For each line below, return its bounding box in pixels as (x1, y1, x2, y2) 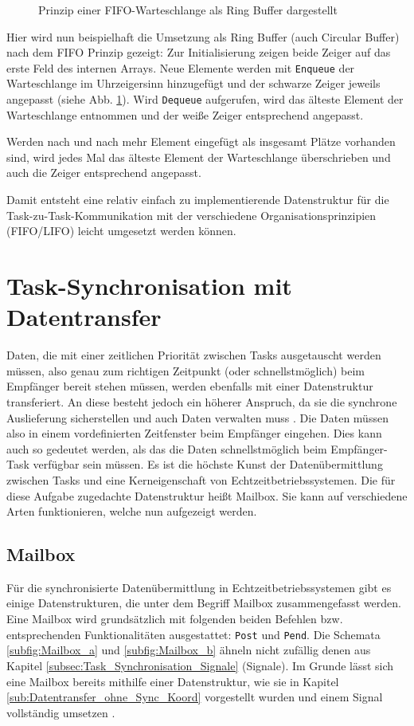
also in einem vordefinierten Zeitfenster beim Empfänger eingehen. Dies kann (6, 425, 382, 441)
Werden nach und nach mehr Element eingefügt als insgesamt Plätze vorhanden (6, 133, 396, 150)
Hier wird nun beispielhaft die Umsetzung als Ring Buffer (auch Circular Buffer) (6, 28, 400, 45)
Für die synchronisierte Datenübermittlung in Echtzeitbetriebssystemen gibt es (6, 579, 392, 595)
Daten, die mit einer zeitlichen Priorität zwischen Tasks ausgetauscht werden (6, 347, 381, 363)
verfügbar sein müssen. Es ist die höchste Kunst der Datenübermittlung (33, 456, 383, 473)
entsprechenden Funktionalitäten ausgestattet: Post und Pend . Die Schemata (6, 626, 381, 642)
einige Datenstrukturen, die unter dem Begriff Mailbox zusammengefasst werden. (6, 595, 401, 611)
